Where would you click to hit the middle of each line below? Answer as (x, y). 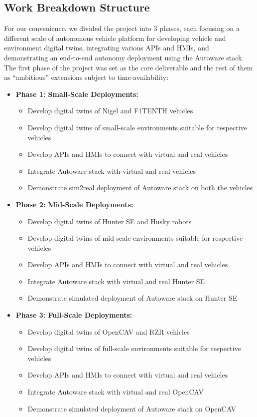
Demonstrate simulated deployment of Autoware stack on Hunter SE (132, 298)
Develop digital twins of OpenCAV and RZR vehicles (109, 331)
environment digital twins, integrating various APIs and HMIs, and (107, 48)
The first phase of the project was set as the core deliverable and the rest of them (128, 67)
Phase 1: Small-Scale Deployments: (77, 94)
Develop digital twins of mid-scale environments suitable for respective (135, 238)
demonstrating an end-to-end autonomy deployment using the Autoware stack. (124, 57)
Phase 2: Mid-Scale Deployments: (74, 204)
